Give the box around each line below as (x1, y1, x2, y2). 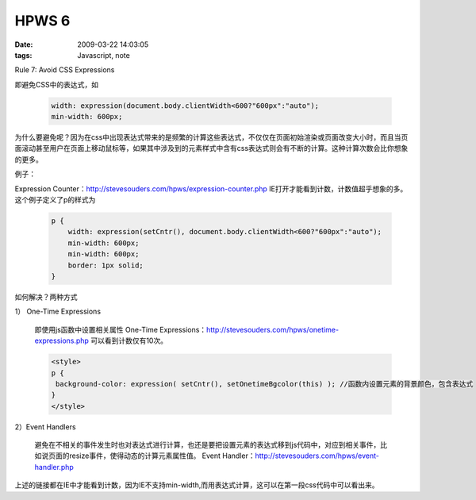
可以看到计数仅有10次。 (90, 336, 168, 345)
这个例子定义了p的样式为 (14, 195, 96, 205)
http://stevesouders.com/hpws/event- (255, 451, 380, 460)
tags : (14, 50, 33, 60)
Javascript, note (77, 50, 130, 60)
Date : (14, 40, 33, 49)
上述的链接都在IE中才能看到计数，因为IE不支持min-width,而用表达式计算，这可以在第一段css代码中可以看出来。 (14, 480, 380, 490)
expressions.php (34, 336, 89, 345)
